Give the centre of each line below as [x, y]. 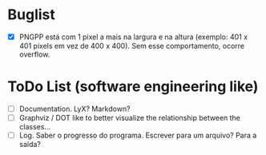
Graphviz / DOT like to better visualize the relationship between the [130, 118]
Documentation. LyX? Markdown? [75, 109]
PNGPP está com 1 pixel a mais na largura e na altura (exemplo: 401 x [133, 37]
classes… [35, 127]
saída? [30, 145]
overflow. [34, 54]
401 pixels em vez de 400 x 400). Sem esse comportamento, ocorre [132, 46]
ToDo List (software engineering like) [133, 87]
